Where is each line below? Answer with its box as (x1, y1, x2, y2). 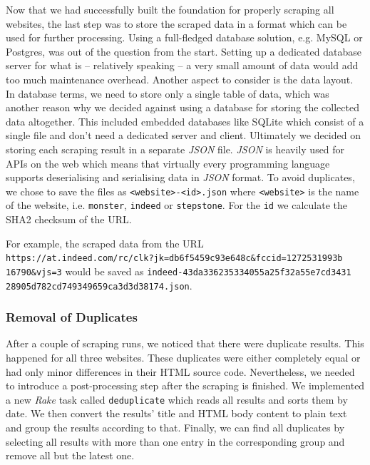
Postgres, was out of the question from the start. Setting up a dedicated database (6, 44, 361, 58)
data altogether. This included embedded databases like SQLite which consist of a (6, 113, 364, 128)
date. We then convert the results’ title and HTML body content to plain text (6, 406, 347, 421)
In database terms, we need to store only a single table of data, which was (6, 86, 329, 101)
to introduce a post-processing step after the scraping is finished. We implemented (6, 378, 365, 393)
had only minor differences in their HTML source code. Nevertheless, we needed (6, 364, 355, 379)
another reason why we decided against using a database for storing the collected (6, 100, 359, 115)
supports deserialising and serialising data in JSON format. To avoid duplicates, (6, 170, 355, 185)
